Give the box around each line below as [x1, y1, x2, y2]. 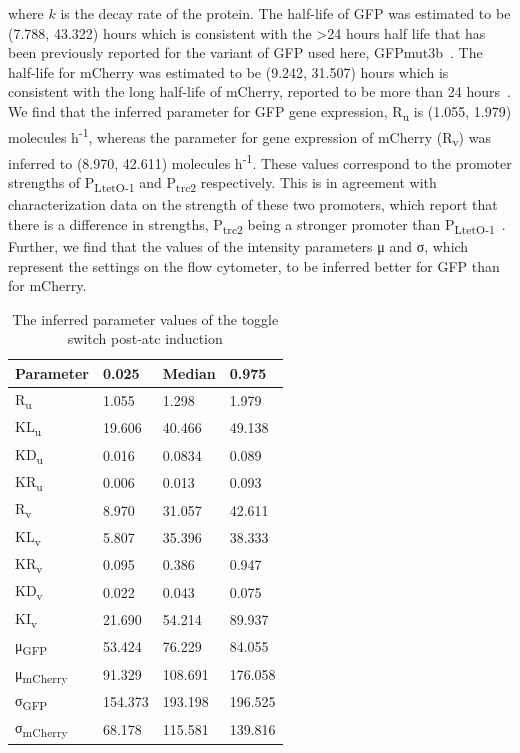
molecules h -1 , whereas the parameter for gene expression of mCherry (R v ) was [8, 124, 491, 150]
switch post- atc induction [67, 328, 223, 349]
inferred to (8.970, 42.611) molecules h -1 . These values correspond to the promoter [8, 149, 512, 173]
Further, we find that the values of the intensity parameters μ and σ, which [8, 235, 469, 256]
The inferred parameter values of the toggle [12, 308, 279, 329]
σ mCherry [15, 717, 68, 741]
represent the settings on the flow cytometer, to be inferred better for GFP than [8, 255, 500, 276]
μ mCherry [15, 662, 68, 686]
